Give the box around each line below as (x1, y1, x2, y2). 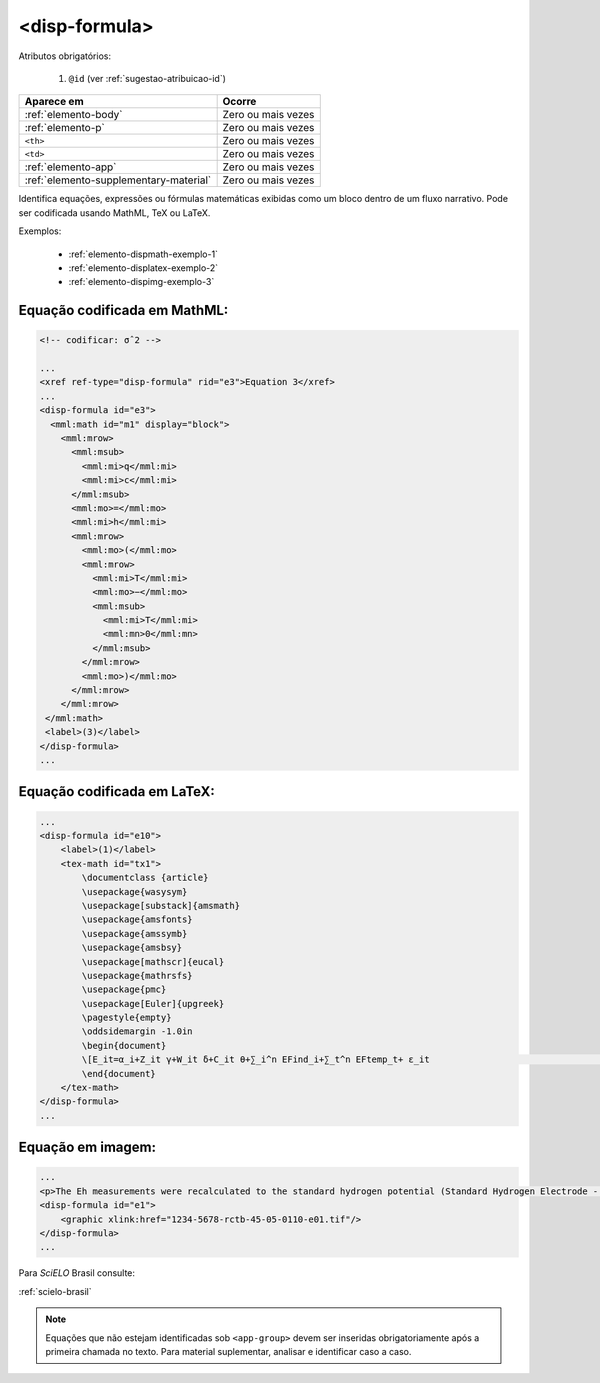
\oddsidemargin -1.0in (81, 1026, 194, 1037)
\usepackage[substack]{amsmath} (81, 900, 240, 911)
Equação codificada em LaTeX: (18, 783, 215, 800)
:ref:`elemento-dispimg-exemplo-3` (68, 276, 215, 288)
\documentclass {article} (81, 872, 209, 884)
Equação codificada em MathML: (18, 302, 229, 319)
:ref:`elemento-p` (24, 121, 105, 135)
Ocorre (222, 95, 257, 109)
